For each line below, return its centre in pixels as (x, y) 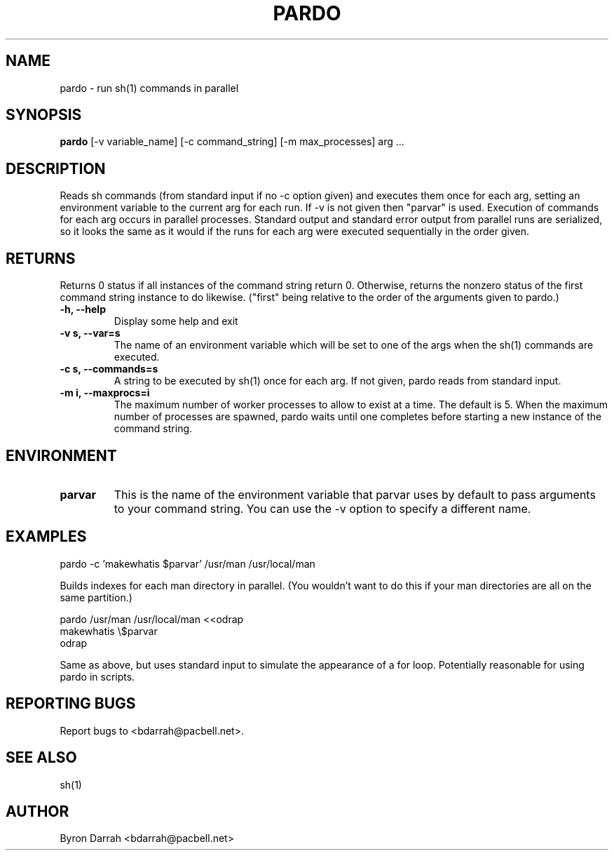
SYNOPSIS (44, 115)
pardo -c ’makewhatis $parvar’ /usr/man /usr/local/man (187, 563)
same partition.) (96, 597)
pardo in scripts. (97, 676)
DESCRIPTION (56, 168)
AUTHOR (37, 811)
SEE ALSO (41, 758)
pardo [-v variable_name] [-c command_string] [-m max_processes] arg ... (232, 142)
